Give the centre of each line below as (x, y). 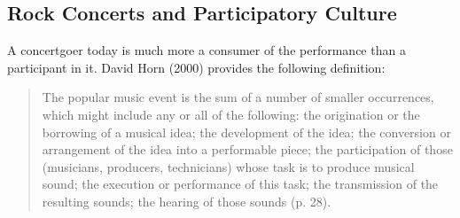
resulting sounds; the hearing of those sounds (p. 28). (187, 201)
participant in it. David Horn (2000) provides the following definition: (196, 67)
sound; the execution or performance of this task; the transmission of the (240, 184)
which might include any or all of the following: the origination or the (231, 114)
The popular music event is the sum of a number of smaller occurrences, (238, 97)
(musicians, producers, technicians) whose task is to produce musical (228, 166)
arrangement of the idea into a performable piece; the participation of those (247, 149)
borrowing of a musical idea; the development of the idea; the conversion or (246, 132)
